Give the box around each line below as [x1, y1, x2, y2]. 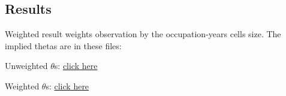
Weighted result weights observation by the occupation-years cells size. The [5, 28, 281, 40]
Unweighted [5, 59, 48, 72]
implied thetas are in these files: [5, 39, 122, 52]
